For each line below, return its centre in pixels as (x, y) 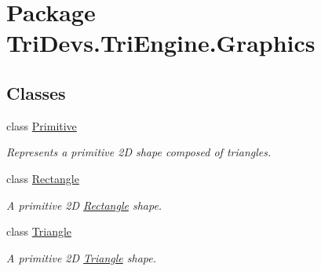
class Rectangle (43, 178)
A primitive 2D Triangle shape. (81, 257)
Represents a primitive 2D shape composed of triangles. (139, 152)
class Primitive (42, 125)
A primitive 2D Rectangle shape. (84, 205)
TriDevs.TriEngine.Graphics (161, 43)
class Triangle (39, 231)
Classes (36, 92)
